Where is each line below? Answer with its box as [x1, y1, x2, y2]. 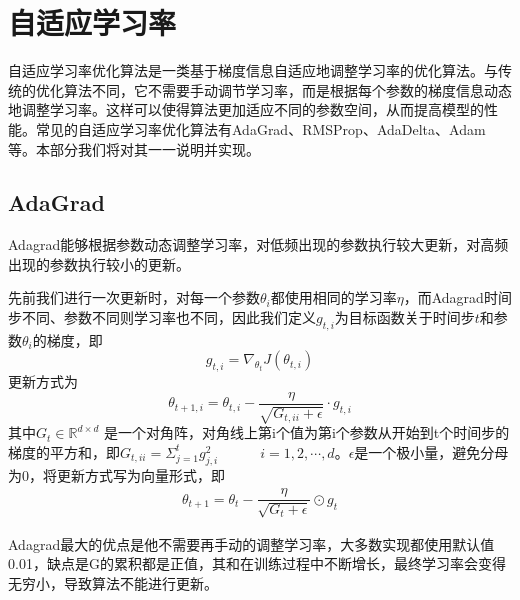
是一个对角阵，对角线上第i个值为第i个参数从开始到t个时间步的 [103, 422, 510, 443]
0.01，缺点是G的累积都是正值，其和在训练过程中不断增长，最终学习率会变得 [8, 553, 506, 574]
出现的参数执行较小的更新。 [8, 253, 190, 274]
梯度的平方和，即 [8, 441, 120, 462]
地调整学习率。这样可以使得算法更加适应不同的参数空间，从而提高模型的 [8, 99, 484, 120]
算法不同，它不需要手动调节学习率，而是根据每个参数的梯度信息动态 [63, 79, 512, 100]
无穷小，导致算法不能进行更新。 [8, 572, 218, 593]
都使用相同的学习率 [270, 287, 397, 308]
